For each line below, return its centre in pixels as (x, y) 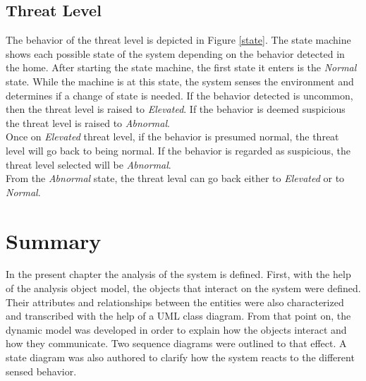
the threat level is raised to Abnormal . (88, 122)
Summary (54, 240)
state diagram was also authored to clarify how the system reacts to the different (180, 357)
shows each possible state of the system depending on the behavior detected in (175, 53)
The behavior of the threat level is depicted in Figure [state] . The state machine (178, 40)
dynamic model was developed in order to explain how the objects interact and (176, 329)
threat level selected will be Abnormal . (89, 164)
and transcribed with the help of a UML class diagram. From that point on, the (178, 316)
